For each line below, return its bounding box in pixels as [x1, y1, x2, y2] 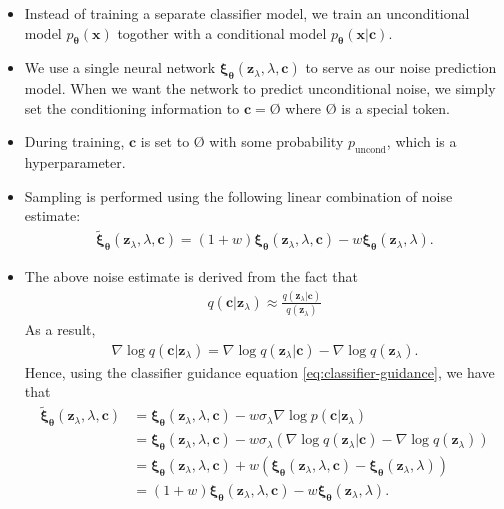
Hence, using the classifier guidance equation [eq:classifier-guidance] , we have [24, 361, 495, 382]
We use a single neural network [24, 57, 216, 78]
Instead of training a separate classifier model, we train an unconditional [24, 3, 470, 23]
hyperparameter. [24, 152, 126, 173]
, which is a [386, 131, 457, 152]
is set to [140, 131, 190, 152]
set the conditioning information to [24, 97, 240, 118]
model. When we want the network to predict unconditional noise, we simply [24, 78, 496, 99]
